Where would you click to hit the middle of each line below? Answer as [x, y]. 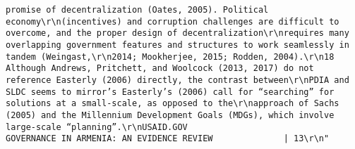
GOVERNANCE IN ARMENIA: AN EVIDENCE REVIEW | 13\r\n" [168, 139]
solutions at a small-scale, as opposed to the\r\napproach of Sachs [173, 104]
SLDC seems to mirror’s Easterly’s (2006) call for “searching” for [170, 92]
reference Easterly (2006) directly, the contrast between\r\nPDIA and [177, 80]
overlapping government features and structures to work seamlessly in [177, 45]
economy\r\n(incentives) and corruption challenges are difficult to [173, 21]
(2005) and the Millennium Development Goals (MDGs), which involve [170, 115]
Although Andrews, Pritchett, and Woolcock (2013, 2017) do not [160, 69]
